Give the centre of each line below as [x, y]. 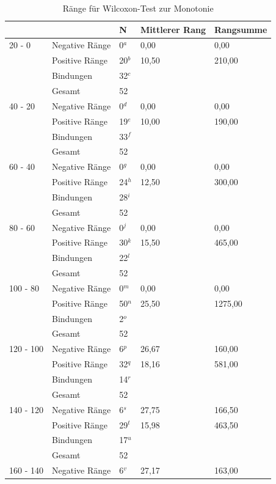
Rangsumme [241, 29]
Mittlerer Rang [173, 29]
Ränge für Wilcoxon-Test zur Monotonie [138, 8]
